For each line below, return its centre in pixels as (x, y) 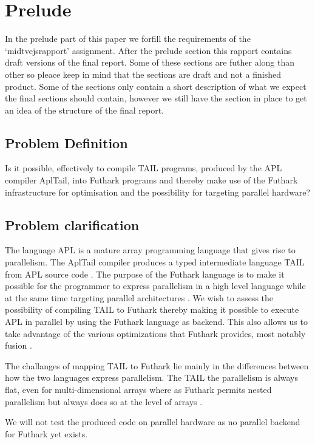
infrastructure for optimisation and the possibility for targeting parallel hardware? (158, 192)
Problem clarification (72, 224)
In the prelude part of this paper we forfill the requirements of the (128, 39)
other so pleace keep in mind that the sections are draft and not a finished (143, 74)
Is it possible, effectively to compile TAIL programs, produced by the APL (144, 168)
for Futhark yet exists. (46, 433)
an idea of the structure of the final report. (84, 110)
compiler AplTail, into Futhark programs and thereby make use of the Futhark (151, 180)
